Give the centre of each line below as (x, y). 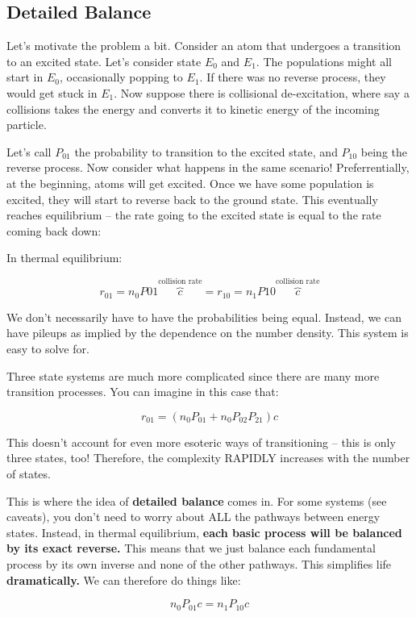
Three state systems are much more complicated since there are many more (193, 375)
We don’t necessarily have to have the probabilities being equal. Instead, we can (204, 317)
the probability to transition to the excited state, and (206, 151)
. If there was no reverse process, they (293, 77)
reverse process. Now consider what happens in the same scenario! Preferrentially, (208, 167)
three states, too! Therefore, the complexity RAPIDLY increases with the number (208, 458)
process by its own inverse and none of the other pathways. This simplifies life (199, 563)
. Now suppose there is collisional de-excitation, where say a (262, 92)
